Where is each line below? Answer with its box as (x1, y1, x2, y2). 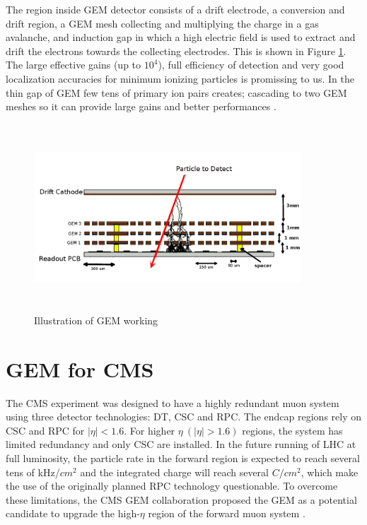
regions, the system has (242, 423, 343, 437)
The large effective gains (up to (6, 57, 141, 72)
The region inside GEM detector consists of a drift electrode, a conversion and (6, 2, 345, 16)
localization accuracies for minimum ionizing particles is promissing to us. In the (6, 71, 354, 85)
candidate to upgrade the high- (6, 506, 140, 521)
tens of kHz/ (6, 464, 60, 479)
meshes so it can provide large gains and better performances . (6, 99, 276, 114)
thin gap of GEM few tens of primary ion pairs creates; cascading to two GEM (6, 85, 347, 100)
